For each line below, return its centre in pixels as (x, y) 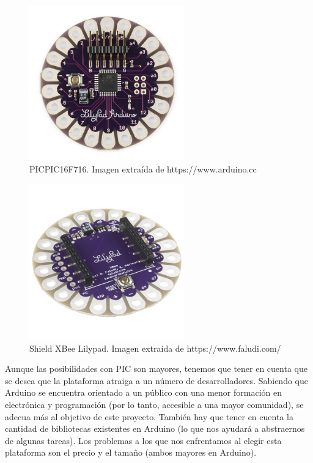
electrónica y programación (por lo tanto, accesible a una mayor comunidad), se (154, 404)
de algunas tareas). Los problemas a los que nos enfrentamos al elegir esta (143, 440)
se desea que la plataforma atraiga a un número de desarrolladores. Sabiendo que (156, 380)
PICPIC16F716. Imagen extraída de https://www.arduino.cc (143, 169)
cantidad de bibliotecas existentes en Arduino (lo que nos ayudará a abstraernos (155, 428)
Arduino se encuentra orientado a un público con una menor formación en (143, 392)
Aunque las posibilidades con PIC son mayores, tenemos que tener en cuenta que (156, 369)
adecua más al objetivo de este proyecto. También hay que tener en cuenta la (149, 416)
